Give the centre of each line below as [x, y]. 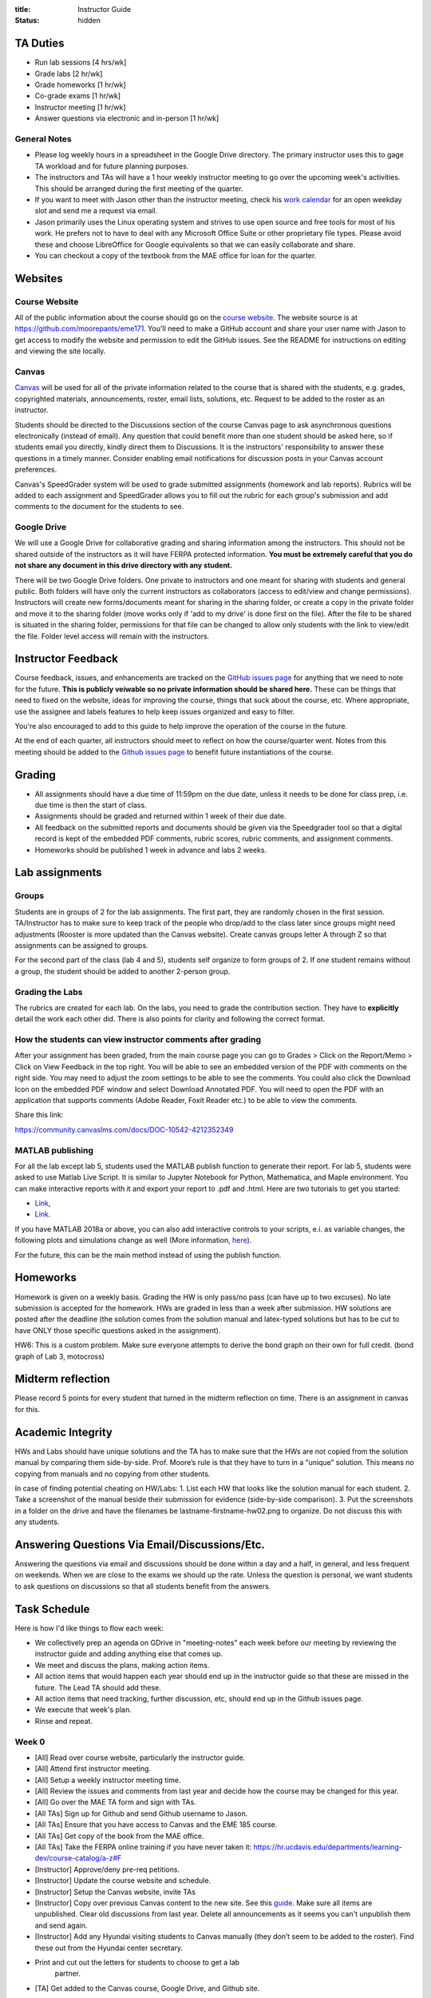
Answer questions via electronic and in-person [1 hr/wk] [127, 118]
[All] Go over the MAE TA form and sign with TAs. [116, 1802]
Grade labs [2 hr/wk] [69, 74]
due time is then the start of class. [91, 805]
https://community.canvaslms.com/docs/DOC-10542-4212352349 [124, 1129]
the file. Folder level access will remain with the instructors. [112, 636]
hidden [89, 21]
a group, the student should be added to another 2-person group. [123, 971]
